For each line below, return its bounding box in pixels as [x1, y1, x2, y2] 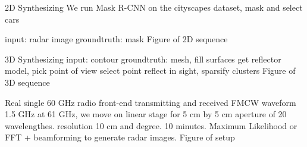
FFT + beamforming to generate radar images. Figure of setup [5, 131, 235, 143]
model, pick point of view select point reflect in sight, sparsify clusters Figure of [5, 64, 296, 77]
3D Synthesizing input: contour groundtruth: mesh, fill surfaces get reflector [5, 52, 281, 65]
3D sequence [5, 76, 50, 88]
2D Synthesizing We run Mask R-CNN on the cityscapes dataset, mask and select [5, 1, 303, 13]
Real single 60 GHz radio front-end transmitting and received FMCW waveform [5, 96, 296, 108]
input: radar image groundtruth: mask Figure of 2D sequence [5, 33, 228, 45]
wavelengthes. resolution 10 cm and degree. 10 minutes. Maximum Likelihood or [5, 119, 297, 132]
